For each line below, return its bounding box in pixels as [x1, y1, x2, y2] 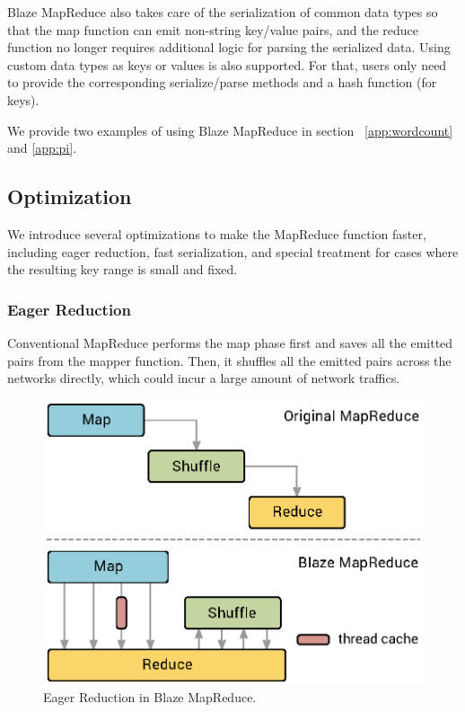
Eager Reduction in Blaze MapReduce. [43, 688, 257, 707]
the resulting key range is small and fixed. [7, 260, 238, 279]
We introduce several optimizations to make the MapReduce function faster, [7, 224, 426, 243]
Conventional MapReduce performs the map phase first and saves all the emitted [7, 333, 453, 352]
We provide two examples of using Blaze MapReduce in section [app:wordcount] [7, 120, 453, 139]
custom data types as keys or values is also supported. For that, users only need [7, 55, 447, 74]
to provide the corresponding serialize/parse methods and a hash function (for [7, 73, 437, 92]
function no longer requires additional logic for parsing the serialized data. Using [7, 38, 451, 57]
